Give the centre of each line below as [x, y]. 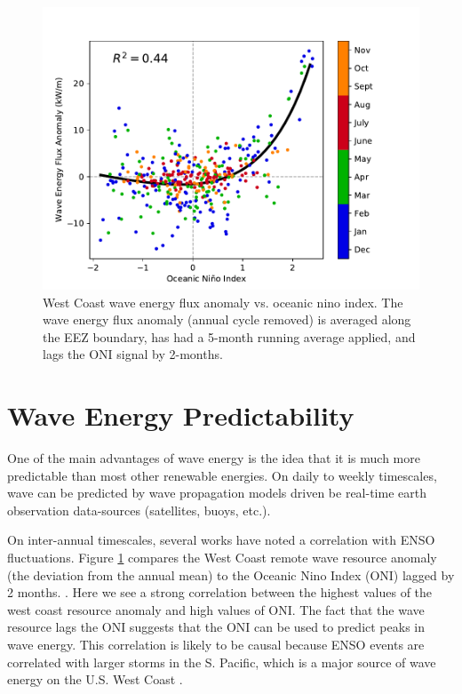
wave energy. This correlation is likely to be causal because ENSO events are [216, 645]
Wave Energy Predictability [181, 415]
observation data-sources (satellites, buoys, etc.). [139, 510]
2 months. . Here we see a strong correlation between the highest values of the [220, 592]
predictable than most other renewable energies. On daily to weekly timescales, [222, 475]
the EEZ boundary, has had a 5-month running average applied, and [229, 336]
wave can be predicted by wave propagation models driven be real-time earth [217, 493]
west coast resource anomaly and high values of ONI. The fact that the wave [216, 609]
